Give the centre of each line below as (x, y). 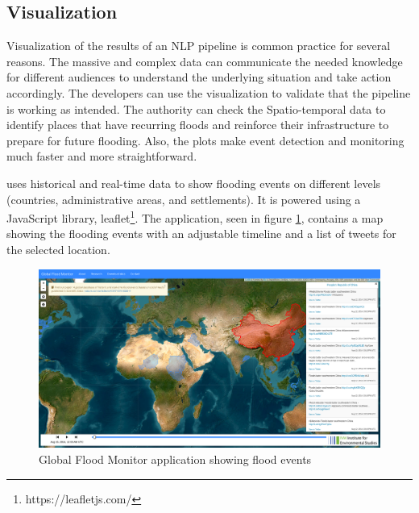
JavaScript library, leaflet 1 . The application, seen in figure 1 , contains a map (195, 217)
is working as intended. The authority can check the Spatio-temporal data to (196, 108)
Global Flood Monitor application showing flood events (175, 459)
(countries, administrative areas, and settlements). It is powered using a (184, 199)
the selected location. (58, 249)
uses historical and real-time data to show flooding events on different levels (194, 183)
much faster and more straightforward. (102, 156)
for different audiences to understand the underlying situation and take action (199, 77)
